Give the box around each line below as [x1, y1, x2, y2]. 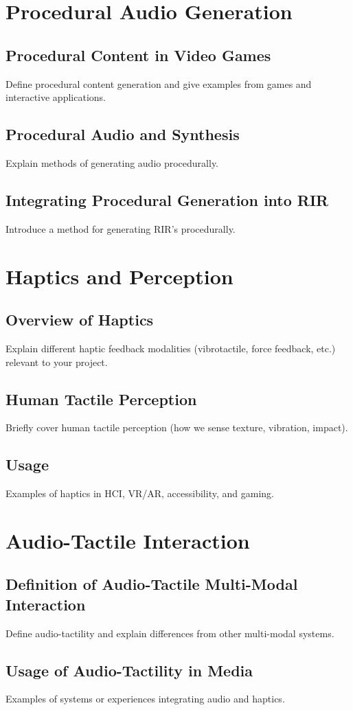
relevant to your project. [5, 354, 108, 369]
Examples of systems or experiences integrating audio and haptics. [5, 691, 285, 706]
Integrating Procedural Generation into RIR [5, 189, 329, 210]
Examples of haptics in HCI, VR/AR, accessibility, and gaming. [5, 486, 274, 501]
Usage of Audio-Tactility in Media [5, 659, 253, 680]
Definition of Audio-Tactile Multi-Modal [5, 573, 298, 595]
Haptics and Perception [5, 262, 234, 290]
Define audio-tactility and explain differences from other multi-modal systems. [5, 626, 334, 640]
